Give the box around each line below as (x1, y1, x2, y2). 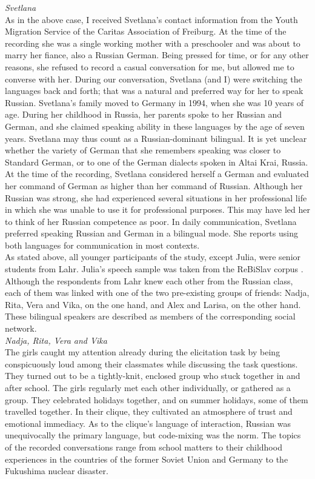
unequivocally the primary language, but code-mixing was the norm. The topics (5, 429, 301, 441)
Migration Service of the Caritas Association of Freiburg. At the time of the (5, 25, 287, 38)
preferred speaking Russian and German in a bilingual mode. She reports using (5, 227, 298, 239)
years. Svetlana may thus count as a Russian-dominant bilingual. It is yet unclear (5, 132, 307, 144)
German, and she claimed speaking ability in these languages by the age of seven (5, 119, 305, 132)
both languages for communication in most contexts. (5, 238, 200, 251)
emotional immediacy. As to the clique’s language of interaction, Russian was (5, 417, 291, 429)
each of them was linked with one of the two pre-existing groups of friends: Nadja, (5, 286, 310, 299)
